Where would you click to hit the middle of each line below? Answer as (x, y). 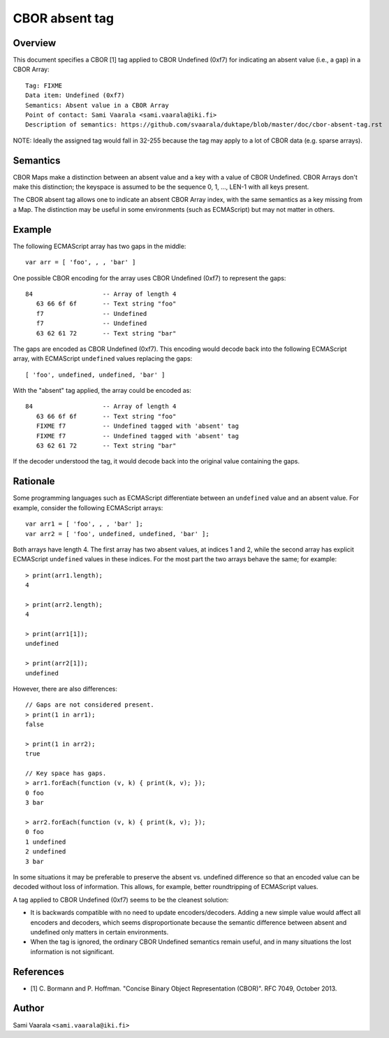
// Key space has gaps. (66, 773)
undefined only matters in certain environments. (100, 932)
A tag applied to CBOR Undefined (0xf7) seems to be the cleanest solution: (121, 900)
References (38, 972)
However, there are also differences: (65, 689)
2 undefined (46, 852)
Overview (35, 43)
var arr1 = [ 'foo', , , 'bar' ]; (84, 524)
